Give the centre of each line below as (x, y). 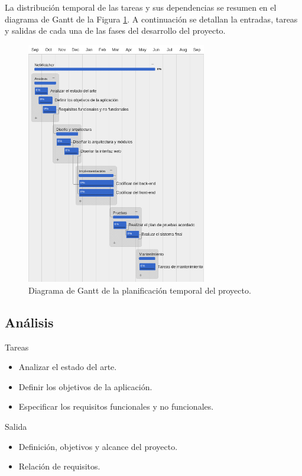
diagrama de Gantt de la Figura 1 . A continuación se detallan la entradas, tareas (151, 19)
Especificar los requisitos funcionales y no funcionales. (116, 406)
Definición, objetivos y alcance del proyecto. (98, 446)
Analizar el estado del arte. (68, 367)
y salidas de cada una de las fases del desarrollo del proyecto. (115, 30)
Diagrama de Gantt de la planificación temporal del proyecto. (140, 290)
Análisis (29, 322)
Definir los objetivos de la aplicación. (85, 386)
